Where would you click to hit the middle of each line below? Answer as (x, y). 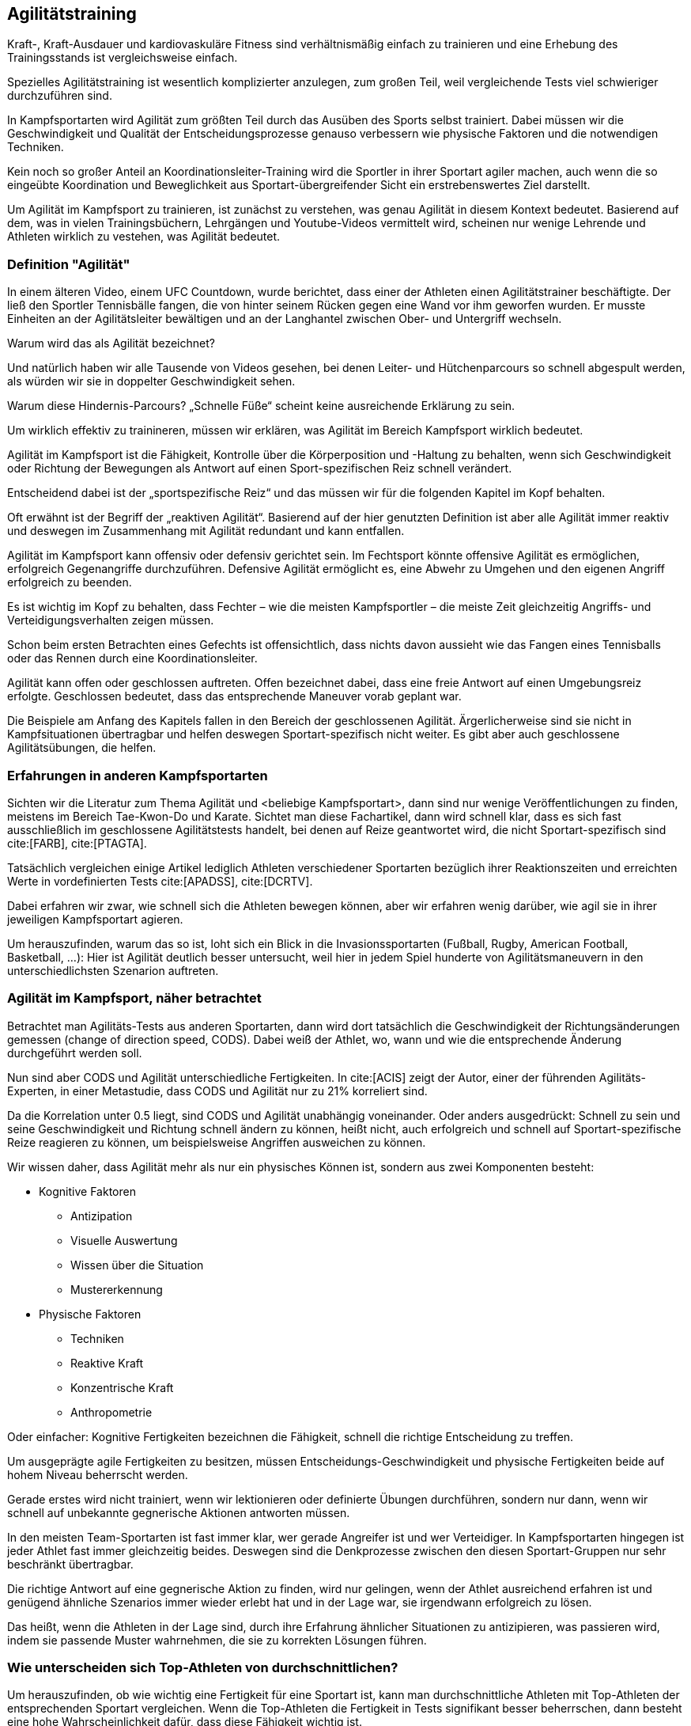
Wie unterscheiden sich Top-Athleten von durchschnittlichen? (203, 1668)
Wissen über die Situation (137, 1265)
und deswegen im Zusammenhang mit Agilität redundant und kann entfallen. (206, 531)
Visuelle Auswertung (124, 1240)
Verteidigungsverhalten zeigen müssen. (111, 620)
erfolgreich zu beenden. (70, 582)
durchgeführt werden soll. (75, 1053)
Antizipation (102, 1216)
